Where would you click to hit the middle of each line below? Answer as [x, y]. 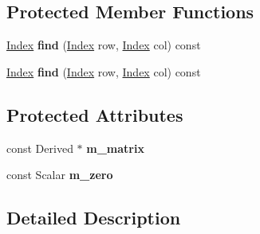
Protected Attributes [95, 114]
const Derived [40, 148]
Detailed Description [94, 218]
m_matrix [115, 148]
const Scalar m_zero [60, 175]
